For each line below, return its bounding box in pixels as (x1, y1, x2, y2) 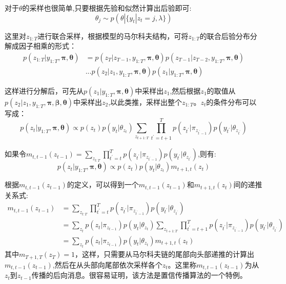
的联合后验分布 (199, 30, 250, 41)
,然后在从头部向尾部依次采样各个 (52, 259, 162, 270)
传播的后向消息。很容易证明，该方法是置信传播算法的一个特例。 (31, 270, 247, 280)
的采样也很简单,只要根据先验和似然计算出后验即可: (22, 3, 192, 13)
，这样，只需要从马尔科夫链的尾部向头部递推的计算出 (75, 249, 255, 259)
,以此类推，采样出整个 (108, 96, 182, 107)
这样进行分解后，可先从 (5, 85, 84, 96)
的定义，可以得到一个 (67, 179, 139, 190)
